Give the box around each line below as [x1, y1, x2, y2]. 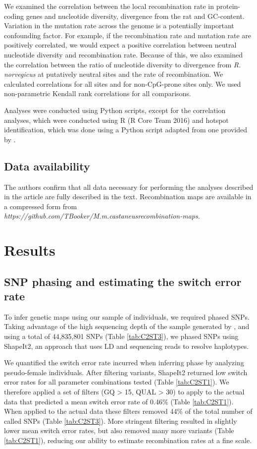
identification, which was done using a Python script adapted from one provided [4, 124, 247, 135]
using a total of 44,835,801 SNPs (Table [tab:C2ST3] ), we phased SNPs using [4, 331, 239, 341]
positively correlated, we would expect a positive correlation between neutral [4, 40, 237, 50]
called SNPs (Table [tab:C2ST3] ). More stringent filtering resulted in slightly [4, 415, 237, 426]
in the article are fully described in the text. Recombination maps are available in [4, 191, 252, 202]
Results [4, 240, 55, 260]
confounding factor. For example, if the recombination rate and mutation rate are [4, 30, 252, 40]
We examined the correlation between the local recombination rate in [4, 1, 214, 11]
